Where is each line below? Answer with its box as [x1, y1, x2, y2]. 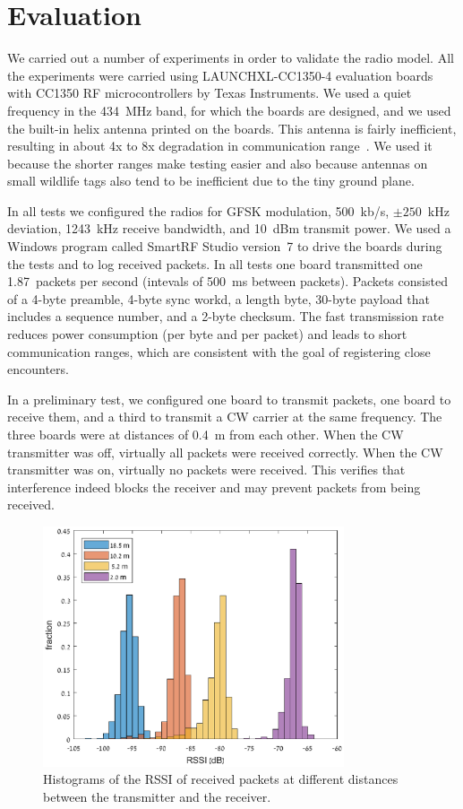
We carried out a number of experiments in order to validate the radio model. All [7, 48, 454, 67]
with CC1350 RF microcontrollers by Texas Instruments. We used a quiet [7, 83, 412, 102]
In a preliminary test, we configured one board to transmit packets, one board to [7, 389, 451, 408]
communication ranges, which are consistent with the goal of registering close [7, 342, 431, 361]
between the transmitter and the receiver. [43, 787, 271, 805]
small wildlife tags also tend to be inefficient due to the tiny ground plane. [7, 171, 415, 190]
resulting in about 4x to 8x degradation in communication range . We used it [7, 136, 433, 155]
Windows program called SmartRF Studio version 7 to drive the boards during [7, 237, 442, 256]
